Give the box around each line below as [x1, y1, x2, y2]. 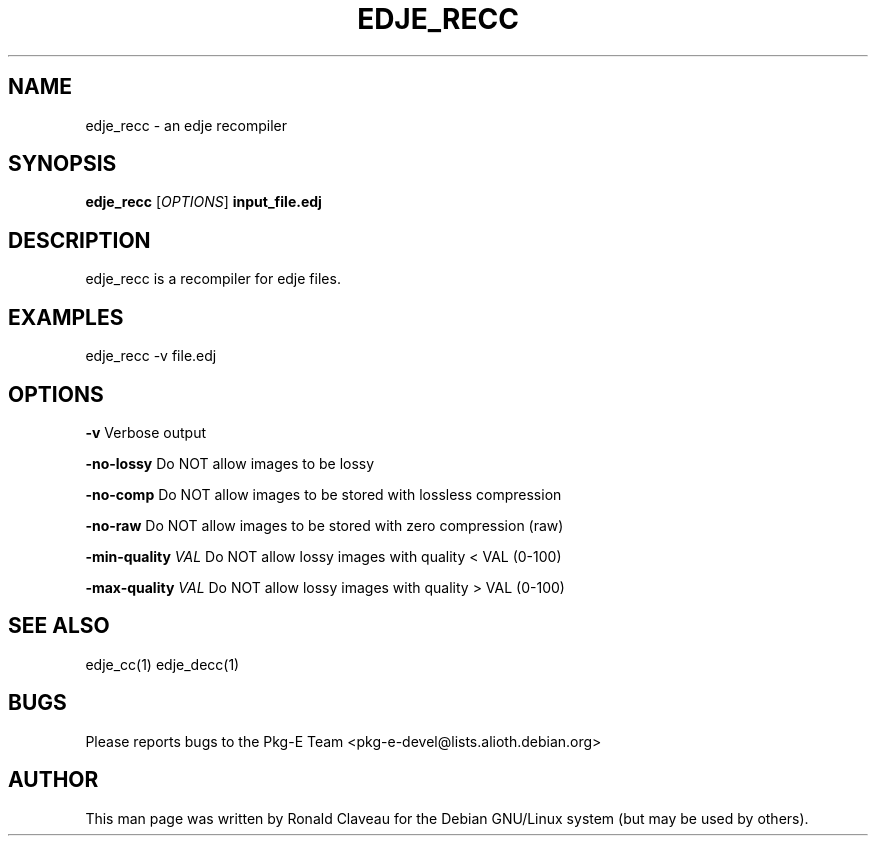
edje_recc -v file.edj [85, 347, 217, 365]
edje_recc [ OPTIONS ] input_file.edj [85, 193, 322, 211]
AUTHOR [8, 767, 99, 793]
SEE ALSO [8, 613, 110, 639]
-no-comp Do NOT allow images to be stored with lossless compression [85, 485, 562, 503]
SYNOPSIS [8, 151, 117, 177]
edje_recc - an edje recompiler [85, 116, 287, 134]
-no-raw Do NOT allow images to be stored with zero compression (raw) [85, 516, 564, 534]
